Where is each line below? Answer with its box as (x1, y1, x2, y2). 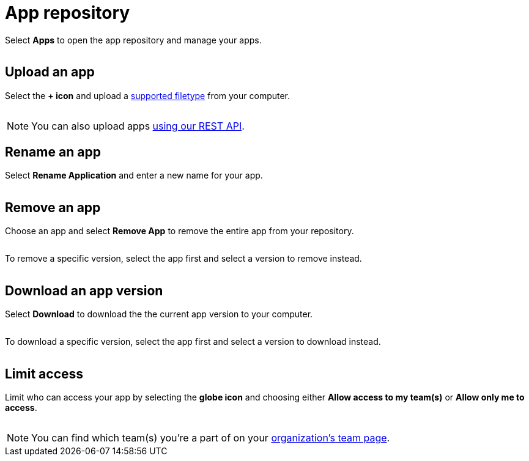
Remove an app (5, 199, 101, 215)
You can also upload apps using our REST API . (31, 119, 245, 132)
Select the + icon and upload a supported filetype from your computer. (5, 90, 290, 101)
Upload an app (5, 64, 95, 80)
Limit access (5, 366, 84, 382)
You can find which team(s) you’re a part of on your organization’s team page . (31, 431, 390, 444)
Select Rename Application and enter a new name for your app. (5, 170, 263, 181)
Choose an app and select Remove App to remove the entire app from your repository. (5, 226, 354, 237)
